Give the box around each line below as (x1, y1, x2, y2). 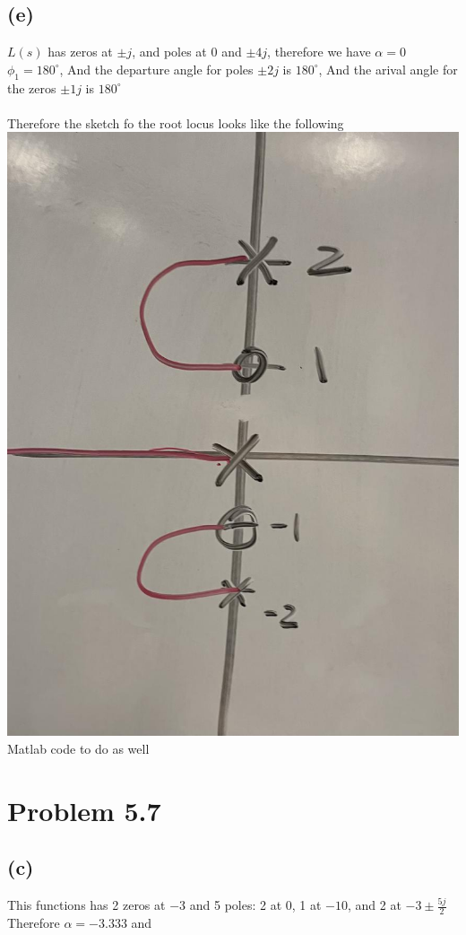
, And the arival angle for (318, 59, 458, 78)
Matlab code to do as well (7, 738, 150, 757)
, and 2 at (348, 896, 401, 914)
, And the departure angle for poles (59, 59, 254, 78)
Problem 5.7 (7, 791, 161, 828)
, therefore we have (267, 42, 371, 61)
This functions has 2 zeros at (7, 896, 166, 914)
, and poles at (132, 42, 207, 61)
